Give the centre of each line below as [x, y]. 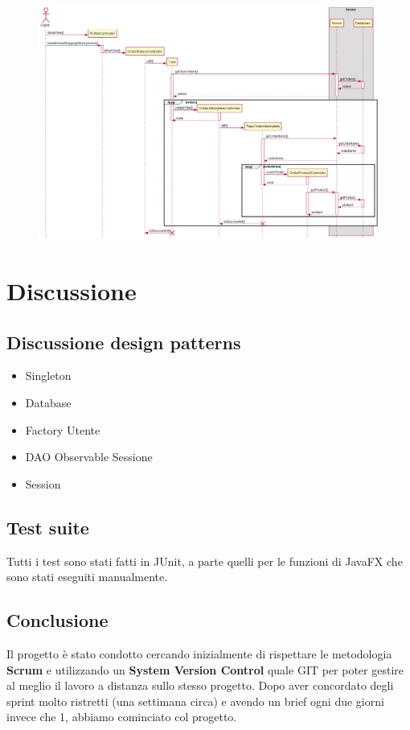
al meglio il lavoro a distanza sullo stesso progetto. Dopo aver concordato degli [200, 685]
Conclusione [57, 620]
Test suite [48, 527]
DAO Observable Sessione [89, 457]
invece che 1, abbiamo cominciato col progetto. [122, 717]
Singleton [48, 375]
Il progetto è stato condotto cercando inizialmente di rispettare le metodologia [199, 653]
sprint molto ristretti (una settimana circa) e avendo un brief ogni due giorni [195, 701]
